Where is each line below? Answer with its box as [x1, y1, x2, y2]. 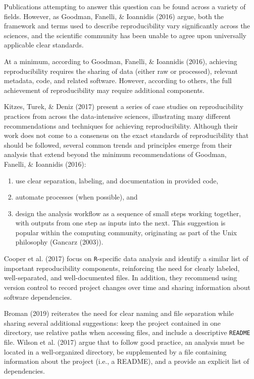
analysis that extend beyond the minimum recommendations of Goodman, [4, 149, 227, 159]
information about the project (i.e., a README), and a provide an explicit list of [4, 356, 249, 366]
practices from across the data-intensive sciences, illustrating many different [4, 111, 231, 121]
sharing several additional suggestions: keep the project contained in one [4, 317, 221, 328]
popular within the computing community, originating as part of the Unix [15, 227, 237, 237]
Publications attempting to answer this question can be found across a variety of [4, 1, 246, 11]
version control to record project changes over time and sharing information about [4, 282, 251, 292]
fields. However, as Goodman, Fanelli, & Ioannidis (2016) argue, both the [4, 11, 224, 21]
